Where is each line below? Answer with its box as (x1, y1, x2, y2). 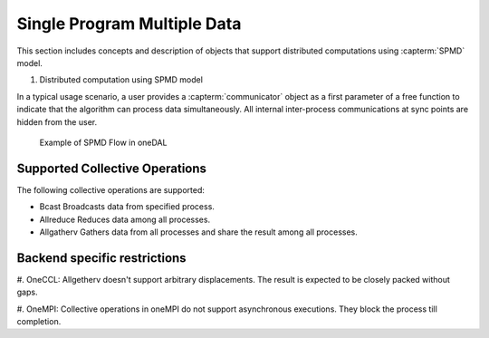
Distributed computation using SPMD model (39, 74, 204, 85)
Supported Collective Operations (16, 160, 207, 176)
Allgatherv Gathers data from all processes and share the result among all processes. (39, 227, 358, 237)
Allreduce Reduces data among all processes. (39, 214, 211, 225)
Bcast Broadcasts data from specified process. (39, 201, 215, 212)
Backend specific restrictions (16, 250, 187, 266)
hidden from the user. (16, 116, 98, 127)
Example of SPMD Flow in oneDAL (39, 137, 168, 148)
